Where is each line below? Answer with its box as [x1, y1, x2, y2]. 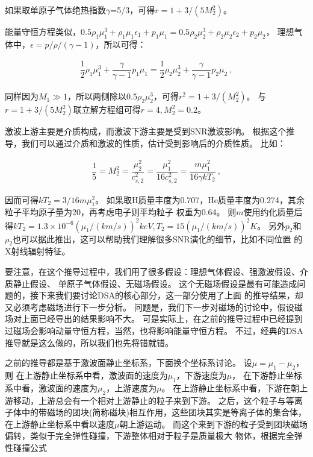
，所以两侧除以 [67, 90, 127, 102]
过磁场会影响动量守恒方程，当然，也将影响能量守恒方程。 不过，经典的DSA [5, 324, 303, 336]
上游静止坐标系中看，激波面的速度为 [24, 368, 168, 381]
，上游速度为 [106, 381, 157, 394]
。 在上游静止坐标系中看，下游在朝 [161, 381, 300, 394]
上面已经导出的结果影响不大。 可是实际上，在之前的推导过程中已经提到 [21, 312, 303, 325]
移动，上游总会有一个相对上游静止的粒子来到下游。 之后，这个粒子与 [13, 394, 286, 406]
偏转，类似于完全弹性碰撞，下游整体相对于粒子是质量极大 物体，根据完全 [5, 429, 294, 442]
